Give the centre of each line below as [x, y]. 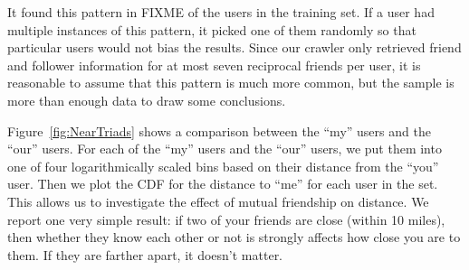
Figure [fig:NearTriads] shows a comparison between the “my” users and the [219, 130]
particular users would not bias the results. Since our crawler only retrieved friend [234, 47]
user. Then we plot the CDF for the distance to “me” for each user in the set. [223, 184]
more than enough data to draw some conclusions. [147, 100]
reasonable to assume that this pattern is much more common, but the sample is [231, 83]
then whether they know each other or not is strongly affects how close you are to [234, 237]
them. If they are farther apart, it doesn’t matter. [145, 254]
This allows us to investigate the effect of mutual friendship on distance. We [218, 201]
